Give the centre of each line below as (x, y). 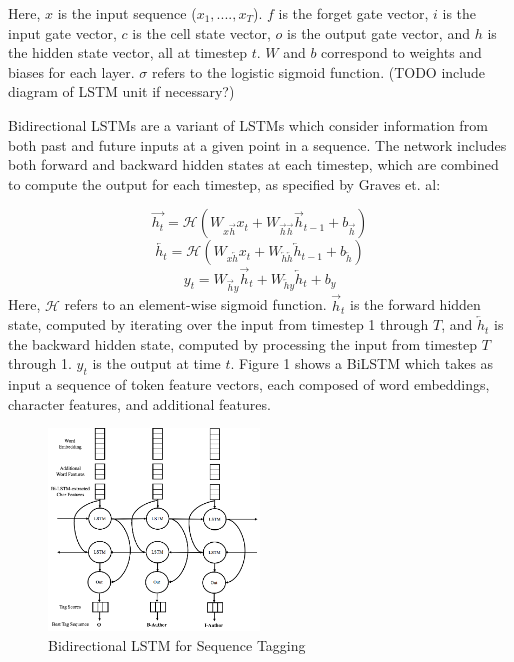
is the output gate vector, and (378, 32)
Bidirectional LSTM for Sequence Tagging (177, 644)
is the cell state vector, (201, 32)
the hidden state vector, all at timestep (127, 52)
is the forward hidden (415, 304)
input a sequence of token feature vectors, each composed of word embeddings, (249, 384)
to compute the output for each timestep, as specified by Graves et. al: (224, 183)
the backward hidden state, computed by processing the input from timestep (243, 343)
